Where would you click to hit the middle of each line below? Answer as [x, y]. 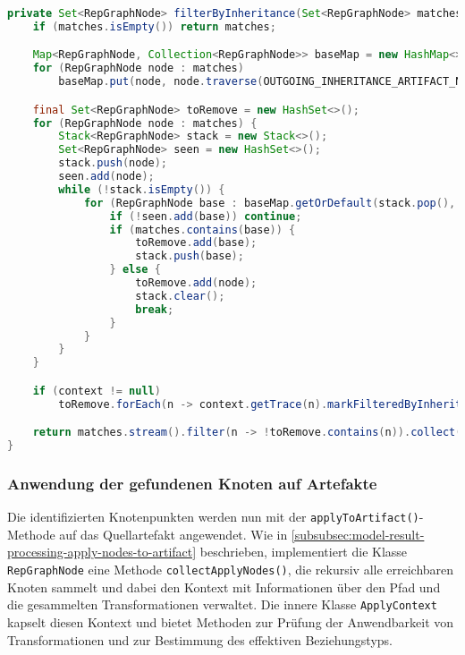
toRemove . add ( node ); [196, 283]
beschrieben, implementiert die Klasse [304, 552]
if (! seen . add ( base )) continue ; [206, 216]
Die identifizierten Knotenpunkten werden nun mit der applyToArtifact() [213, 517]
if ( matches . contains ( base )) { [203, 230]
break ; [155, 309]
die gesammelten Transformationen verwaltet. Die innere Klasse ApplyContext [222, 604]
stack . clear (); [180, 296]
